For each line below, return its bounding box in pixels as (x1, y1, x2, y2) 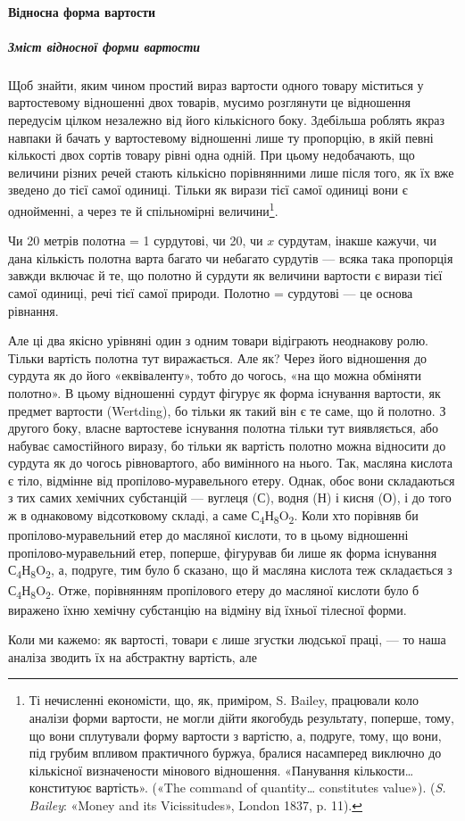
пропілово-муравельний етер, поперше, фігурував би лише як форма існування (8, 543, 437, 561)
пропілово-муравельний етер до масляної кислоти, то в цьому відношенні (8, 526, 409, 544)
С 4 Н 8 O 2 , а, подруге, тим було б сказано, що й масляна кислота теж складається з (8, 560, 453, 582)
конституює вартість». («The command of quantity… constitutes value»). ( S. (29, 778, 446, 797)
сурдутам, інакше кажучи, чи (278, 231, 436, 250)
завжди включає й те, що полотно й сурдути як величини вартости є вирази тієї (8, 266, 443, 285)
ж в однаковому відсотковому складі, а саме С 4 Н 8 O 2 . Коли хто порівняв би (8, 506, 419, 527)
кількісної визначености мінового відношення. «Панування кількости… (29, 760, 414, 779)
